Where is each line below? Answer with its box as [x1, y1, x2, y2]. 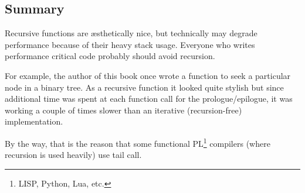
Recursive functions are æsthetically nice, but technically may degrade [5, 27, 257, 39]
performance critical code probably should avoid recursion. [5, 50, 215, 62]
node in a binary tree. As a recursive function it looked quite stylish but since [5, 81, 284, 93]
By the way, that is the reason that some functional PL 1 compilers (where [5, 135, 270, 149]
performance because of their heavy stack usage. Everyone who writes [5, 38, 255, 50]
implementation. [5, 115, 63, 127]
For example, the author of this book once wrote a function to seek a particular [5, 69, 291, 81]
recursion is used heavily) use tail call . [5, 149, 142, 161]
